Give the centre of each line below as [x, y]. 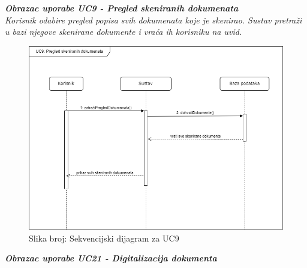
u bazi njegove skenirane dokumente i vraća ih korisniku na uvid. [124, 32]
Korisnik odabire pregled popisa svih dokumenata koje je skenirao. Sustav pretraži [153, 20]
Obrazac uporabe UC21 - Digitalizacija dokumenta [111, 258]
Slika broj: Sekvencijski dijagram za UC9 [104, 238]
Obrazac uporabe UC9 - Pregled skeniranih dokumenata [122, 8]
